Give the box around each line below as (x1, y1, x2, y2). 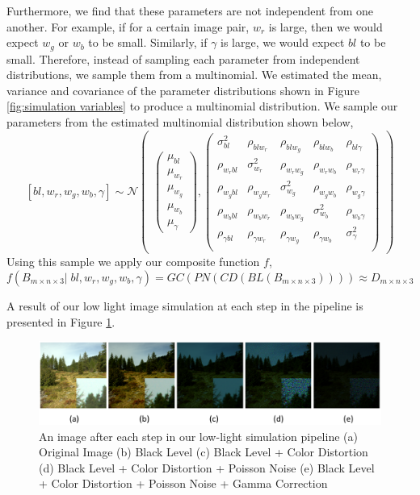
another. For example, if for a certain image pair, (6, 18, 250, 35)
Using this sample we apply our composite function (6, 253, 260, 270)
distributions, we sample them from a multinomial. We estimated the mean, (6, 66, 382, 83)
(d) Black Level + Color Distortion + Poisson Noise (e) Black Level (39, 459, 375, 476)
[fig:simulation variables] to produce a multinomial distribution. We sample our (6, 98, 398, 114)
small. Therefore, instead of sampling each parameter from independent (6, 50, 360, 67)
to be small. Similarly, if (88, 34, 208, 51)
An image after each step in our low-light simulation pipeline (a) (39, 427, 358, 444)
